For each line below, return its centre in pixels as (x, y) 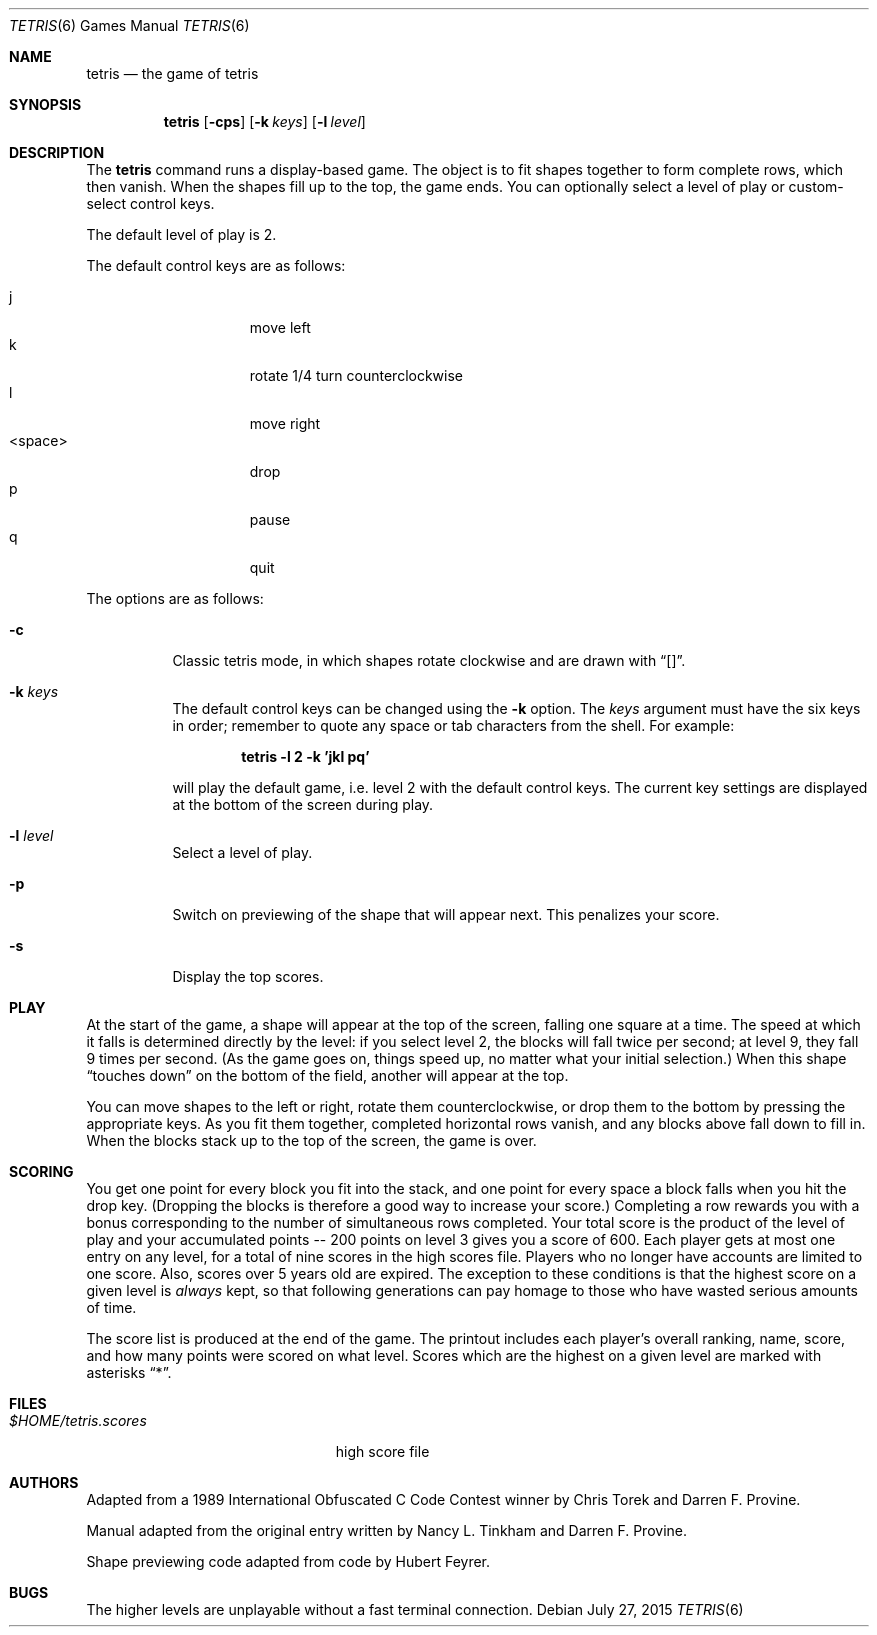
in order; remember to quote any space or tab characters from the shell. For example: (453, 725)
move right (285, 423)
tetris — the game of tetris (172, 73)
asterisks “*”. (129, 1372)
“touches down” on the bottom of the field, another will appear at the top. (327, 1075)
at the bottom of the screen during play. (303, 804)
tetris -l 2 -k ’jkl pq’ (305, 756)
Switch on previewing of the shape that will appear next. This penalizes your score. (446, 914)
